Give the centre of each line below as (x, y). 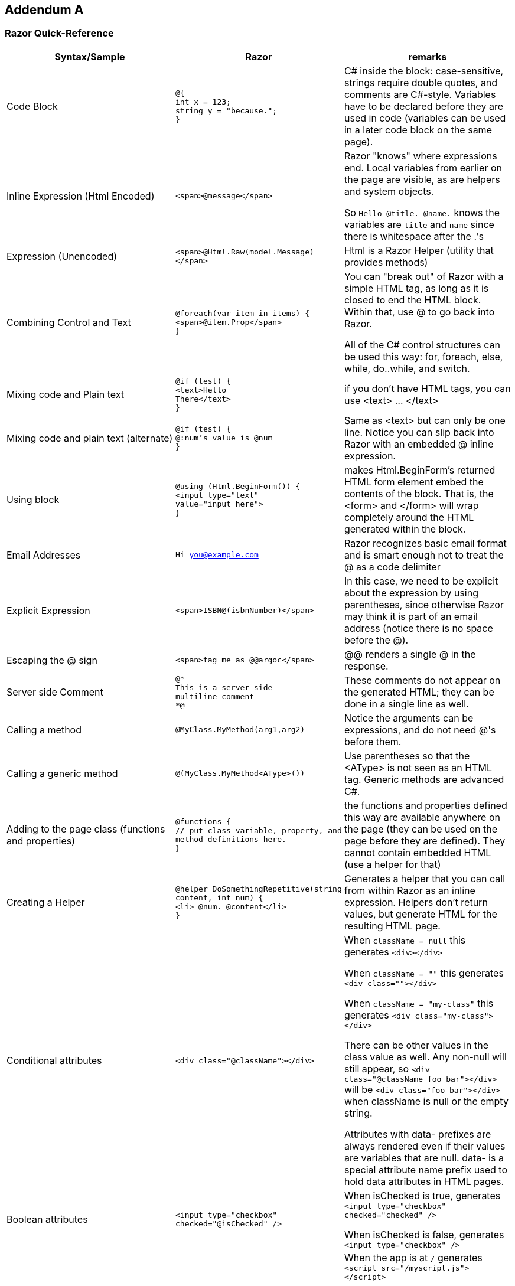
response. (366, 666)
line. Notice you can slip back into (419, 432)
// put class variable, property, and (258, 830)
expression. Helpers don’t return (416, 902)
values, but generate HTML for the (421, 914)
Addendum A (44, 10)
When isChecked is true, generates (422, 1195)
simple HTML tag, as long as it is (416, 288)
